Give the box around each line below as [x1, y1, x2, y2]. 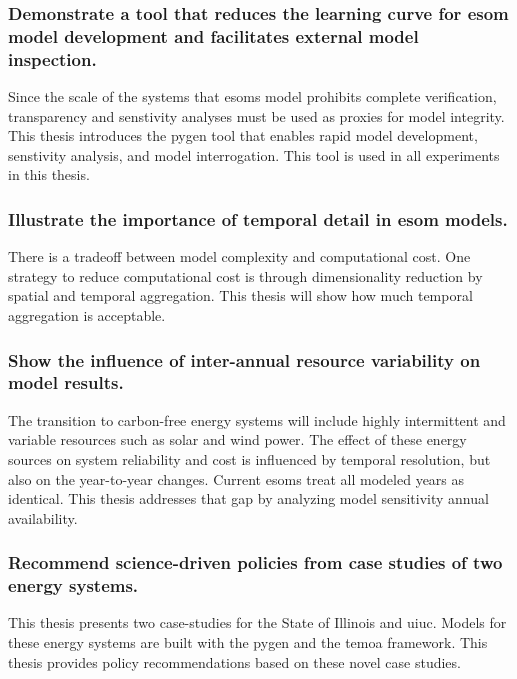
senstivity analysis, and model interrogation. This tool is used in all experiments [8, 144, 500, 165]
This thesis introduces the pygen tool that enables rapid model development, [8, 125, 478, 146]
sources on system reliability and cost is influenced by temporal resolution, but [8, 448, 491, 469]
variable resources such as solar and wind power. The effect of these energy [8, 429, 467, 450]
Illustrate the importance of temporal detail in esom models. [8, 206, 508, 231]
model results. [8, 370, 124, 395]
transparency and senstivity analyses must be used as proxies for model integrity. [8, 105, 505, 126]
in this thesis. [8, 164, 90, 185]
